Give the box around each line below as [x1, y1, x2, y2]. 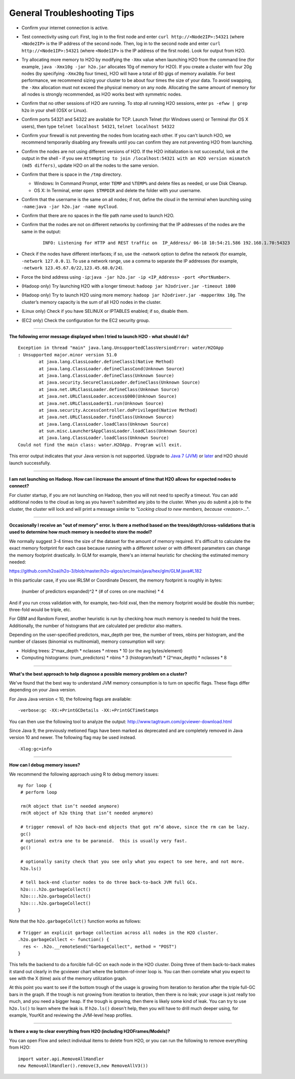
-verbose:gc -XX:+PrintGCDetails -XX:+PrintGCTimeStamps [18, 708, 159, 713]
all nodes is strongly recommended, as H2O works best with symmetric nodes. [21, 92, 182, 98]
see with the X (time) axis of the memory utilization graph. [9, 976, 127, 981]
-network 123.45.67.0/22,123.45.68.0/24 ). [21, 265, 124, 271]
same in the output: [21, 228, 61, 235]
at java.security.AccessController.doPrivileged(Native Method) [39, 407, 198, 413]
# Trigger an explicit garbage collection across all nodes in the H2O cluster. [18, 930, 219, 935]
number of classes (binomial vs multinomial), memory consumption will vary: [9, 638, 166, 644]
